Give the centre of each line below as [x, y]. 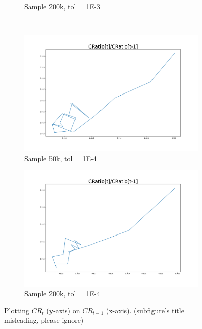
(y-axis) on [63, 310]
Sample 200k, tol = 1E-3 [62, 6]
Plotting [17, 310]
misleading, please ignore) [44, 320]
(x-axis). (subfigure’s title [145, 310]
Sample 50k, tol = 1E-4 [61, 158]
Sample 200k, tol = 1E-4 [62, 293]
